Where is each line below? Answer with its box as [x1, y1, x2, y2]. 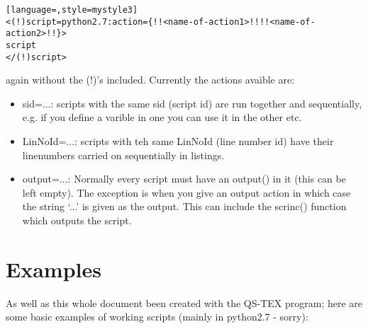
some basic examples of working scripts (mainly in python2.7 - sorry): [6, 309, 308, 324]
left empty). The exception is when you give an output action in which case [22, 185, 351, 200]
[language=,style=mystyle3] [6, 5, 138, 15]
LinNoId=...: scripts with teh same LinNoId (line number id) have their [22, 134, 334, 149]
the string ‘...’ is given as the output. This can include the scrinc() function [22, 199, 347, 214]
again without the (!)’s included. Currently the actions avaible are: [6, 72, 295, 87]
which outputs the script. [22, 213, 132, 228]
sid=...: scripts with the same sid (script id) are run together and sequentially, [22, 96, 362, 110]
